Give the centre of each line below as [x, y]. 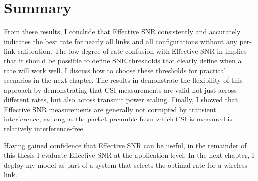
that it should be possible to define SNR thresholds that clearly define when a [123, 60]
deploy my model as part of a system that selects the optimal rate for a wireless [126, 164]
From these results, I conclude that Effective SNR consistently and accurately [122, 31]
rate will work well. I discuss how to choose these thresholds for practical [115, 70]
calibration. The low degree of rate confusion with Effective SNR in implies [132, 51]
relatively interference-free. [44, 129]
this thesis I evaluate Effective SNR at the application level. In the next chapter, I [129, 155]
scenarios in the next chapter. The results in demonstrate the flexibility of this [123, 80]
